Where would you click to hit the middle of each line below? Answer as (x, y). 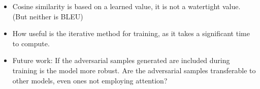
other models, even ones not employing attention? (90, 80)
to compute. (31, 43)
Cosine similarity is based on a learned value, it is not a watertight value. (126, 6)
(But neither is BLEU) (48, 16)
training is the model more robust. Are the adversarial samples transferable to (134, 70)
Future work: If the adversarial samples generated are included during (121, 60)
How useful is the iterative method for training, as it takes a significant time (131, 33)
